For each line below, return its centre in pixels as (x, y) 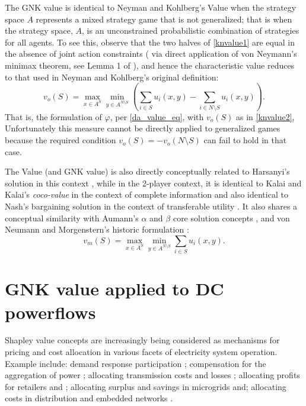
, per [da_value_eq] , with (157, 116)
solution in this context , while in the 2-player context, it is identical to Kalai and (153, 183)
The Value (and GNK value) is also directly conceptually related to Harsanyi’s (147, 171)
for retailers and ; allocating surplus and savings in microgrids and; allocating (146, 386)
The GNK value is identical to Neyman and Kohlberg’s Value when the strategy (151, 7)
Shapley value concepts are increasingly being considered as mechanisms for (142, 340)
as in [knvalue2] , (265, 116)
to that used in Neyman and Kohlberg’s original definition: (112, 77)
